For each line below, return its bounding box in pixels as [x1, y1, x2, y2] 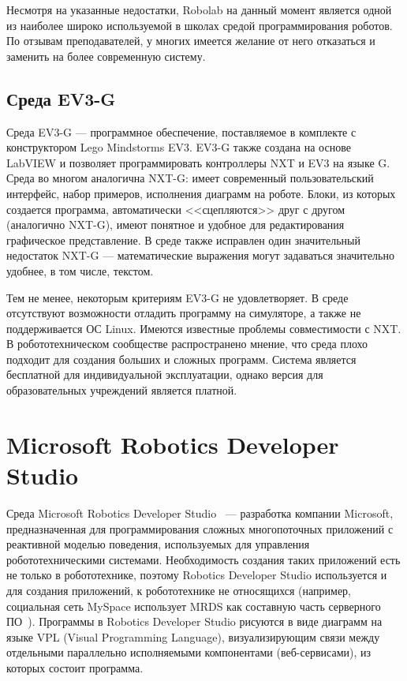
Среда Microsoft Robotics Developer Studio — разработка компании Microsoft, [6, 504, 394, 521]
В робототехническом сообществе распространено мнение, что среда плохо [6, 335, 368, 352]
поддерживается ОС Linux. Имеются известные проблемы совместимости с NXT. [6, 320, 401, 336]
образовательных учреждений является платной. [6, 382, 237, 398]
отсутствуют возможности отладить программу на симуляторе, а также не [6, 305, 361, 321]
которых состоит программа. [6, 659, 144, 675]
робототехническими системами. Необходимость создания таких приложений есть [6, 551, 401, 567]
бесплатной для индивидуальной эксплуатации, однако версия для [6, 366, 323, 383]
